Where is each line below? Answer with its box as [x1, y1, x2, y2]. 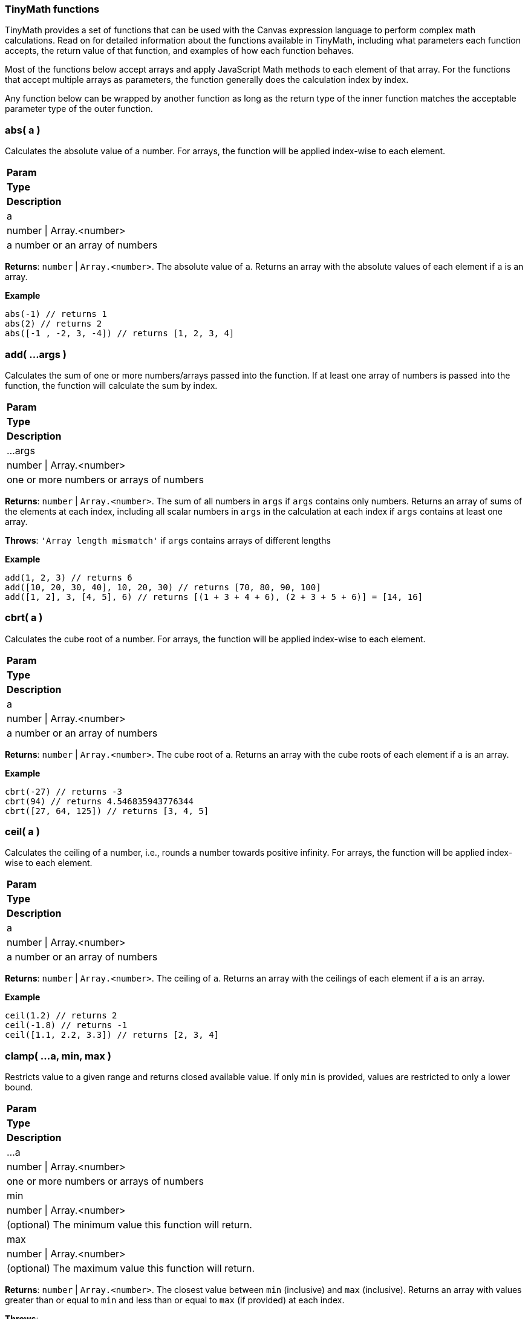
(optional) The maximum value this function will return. [7, 1262, 255, 1275]
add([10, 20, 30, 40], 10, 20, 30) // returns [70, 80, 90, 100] [5, 582, 321, 592]
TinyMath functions [5, 3, 100, 15]
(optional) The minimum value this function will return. [7, 1219, 252, 1231]
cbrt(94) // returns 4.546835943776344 [5, 796, 194, 806]
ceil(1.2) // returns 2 [5, 1011, 117, 1021]
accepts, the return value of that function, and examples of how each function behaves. [5, 45, 354, 56]
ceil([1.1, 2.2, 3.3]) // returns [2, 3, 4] [5, 1030, 220, 1040]
